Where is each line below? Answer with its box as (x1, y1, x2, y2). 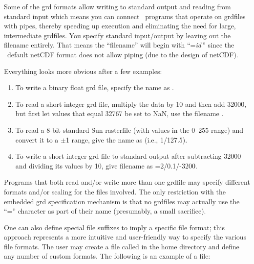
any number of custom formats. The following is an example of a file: (4, 251, 211, 261)
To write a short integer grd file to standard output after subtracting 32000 (15, 151, 241, 161)
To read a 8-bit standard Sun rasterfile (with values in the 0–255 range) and (15, 124, 244, 135)
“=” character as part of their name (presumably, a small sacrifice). (4, 206, 206, 216)
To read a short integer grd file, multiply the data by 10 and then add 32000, (15, 98, 247, 109)
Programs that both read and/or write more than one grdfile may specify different (4, 177, 250, 187)
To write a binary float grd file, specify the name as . (15, 82, 174, 93)
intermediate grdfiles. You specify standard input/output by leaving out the (4, 30, 231, 40)
